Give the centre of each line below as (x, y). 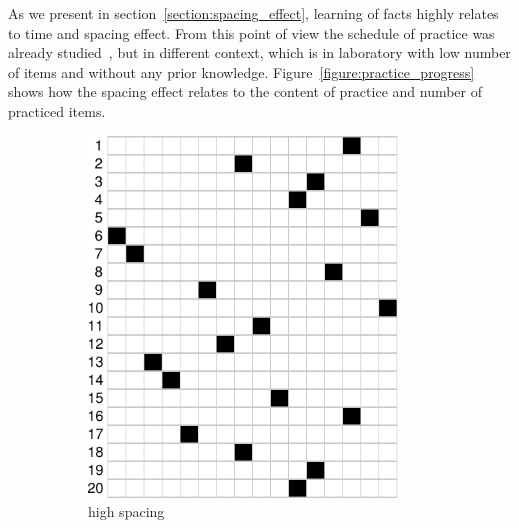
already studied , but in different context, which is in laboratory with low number (259, 52)
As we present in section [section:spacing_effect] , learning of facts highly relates (253, 13)
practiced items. (57, 110)
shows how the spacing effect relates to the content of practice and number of (245, 91)
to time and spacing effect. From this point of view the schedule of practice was (251, 32)
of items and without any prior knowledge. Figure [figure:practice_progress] (241, 71)
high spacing (126, 511)
